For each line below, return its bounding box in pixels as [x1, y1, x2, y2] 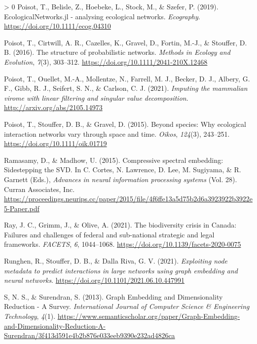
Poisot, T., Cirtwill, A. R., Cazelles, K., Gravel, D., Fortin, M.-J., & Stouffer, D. [4, 37, 247, 47]
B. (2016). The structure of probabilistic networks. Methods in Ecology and [4, 47, 230, 57]
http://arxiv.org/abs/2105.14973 [4, 102, 103, 113]
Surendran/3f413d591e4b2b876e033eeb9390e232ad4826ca [4, 330, 175, 341]
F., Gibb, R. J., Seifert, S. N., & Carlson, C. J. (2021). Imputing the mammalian [4, 83, 248, 93]
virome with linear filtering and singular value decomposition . [4, 92, 188, 103]
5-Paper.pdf [4, 203, 39, 213]
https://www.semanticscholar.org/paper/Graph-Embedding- [57, 311, 240, 321]
